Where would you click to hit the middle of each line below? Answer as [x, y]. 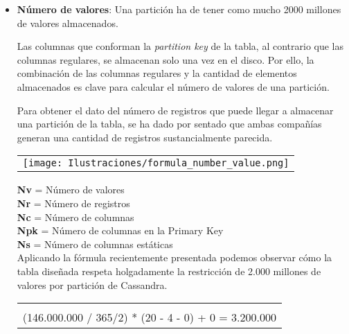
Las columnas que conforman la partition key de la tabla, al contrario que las [180, 46]
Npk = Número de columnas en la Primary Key [120, 230]
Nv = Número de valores [71, 190]
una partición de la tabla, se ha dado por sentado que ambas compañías [169, 124]
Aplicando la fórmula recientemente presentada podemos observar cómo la [174, 257]
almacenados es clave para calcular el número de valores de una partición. [173, 86]
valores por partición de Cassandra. [92, 284]
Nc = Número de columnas [75, 217]
